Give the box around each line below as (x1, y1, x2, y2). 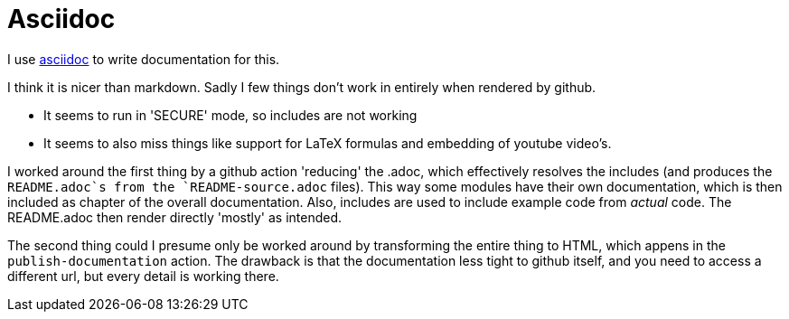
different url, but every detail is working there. (7, 267, 279, 284)
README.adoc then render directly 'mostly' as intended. (7, 209, 343, 225)
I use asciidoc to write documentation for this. (7, 51, 280, 67)
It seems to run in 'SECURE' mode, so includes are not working (43, 107, 418, 123)
